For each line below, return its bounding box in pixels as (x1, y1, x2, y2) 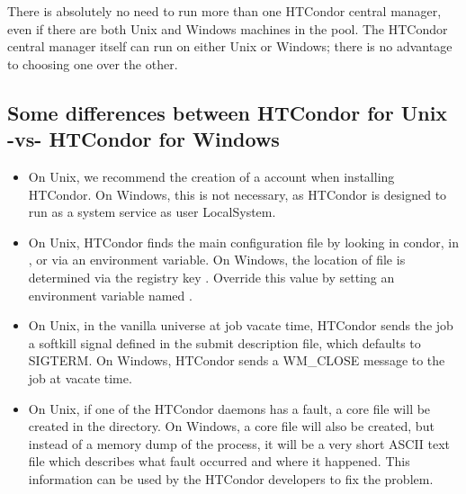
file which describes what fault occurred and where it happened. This (28, 452, 410, 471)
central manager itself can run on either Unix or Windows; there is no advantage (7, 37, 453, 56)
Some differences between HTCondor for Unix (7, 98, 448, 126)
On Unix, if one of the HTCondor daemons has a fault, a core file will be (28, 399, 431, 418)
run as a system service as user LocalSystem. (28, 202, 276, 221)
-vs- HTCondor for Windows (7, 125, 280, 153)
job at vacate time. (28, 368, 132, 387)
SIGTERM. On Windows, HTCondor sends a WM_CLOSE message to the (28, 351, 445, 370)
